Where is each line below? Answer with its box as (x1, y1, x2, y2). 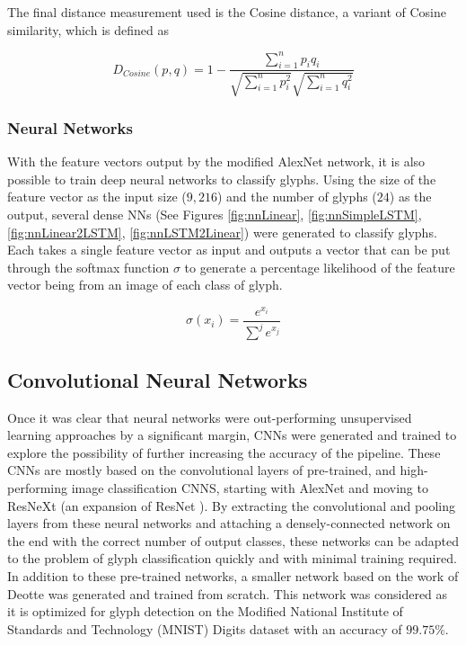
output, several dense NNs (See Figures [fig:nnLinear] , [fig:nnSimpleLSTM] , (7, 204, 422, 223)
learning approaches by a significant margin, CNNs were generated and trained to (7, 426, 457, 444)
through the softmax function (7, 257, 170, 276)
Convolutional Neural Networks (7, 365, 308, 393)
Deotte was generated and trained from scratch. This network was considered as (7, 584, 448, 603)
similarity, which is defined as (7, 20, 169, 39)
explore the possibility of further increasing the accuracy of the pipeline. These (7, 443, 441, 461)
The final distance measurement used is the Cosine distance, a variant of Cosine (7, 3, 447, 21)
